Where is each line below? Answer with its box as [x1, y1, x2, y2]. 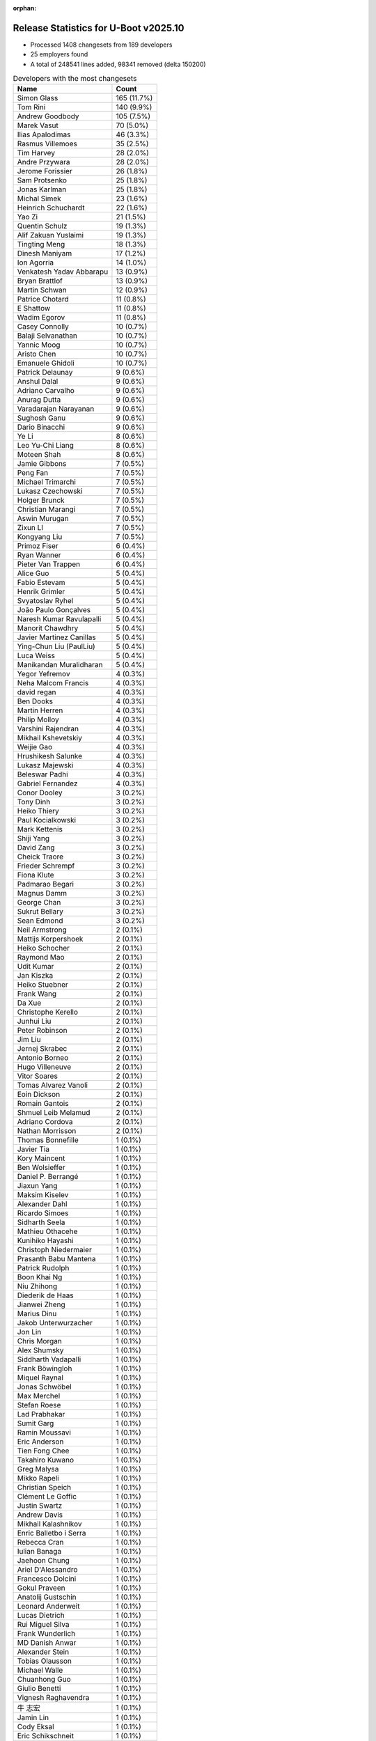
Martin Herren [17, 705, 63, 715]
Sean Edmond [17, 916, 63, 926]
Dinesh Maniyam [17, 249, 72, 258]
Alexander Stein [17, 1647, 70, 1657]
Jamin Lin [17, 1713, 49, 1723]
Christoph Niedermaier [17, 1245, 92, 1255]
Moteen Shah [17, 450, 61, 460]
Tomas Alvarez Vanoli [17, 1080, 88, 1090]
